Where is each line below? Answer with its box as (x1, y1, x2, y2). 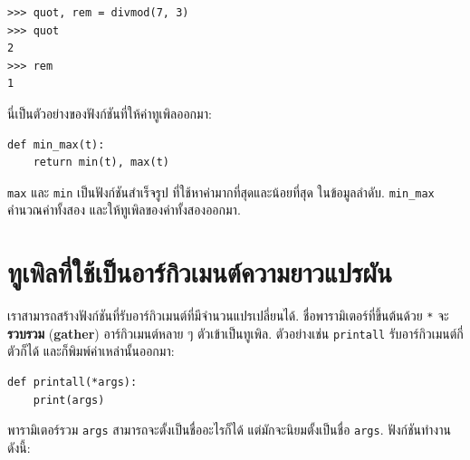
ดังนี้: (7, 437, 31, 456)
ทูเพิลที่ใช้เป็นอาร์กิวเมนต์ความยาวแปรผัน (7, 254, 392, 291)
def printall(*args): (7, 376, 138, 389)
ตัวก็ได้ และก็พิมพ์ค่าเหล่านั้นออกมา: (7, 341, 175, 360)
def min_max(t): (7, 138, 105, 151)
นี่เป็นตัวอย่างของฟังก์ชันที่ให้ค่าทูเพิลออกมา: (7, 103, 212, 122)
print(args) (33, 393, 105, 407)
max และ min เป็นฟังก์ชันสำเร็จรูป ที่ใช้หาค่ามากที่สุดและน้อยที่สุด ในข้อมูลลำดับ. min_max (7, 182, 435, 201)
